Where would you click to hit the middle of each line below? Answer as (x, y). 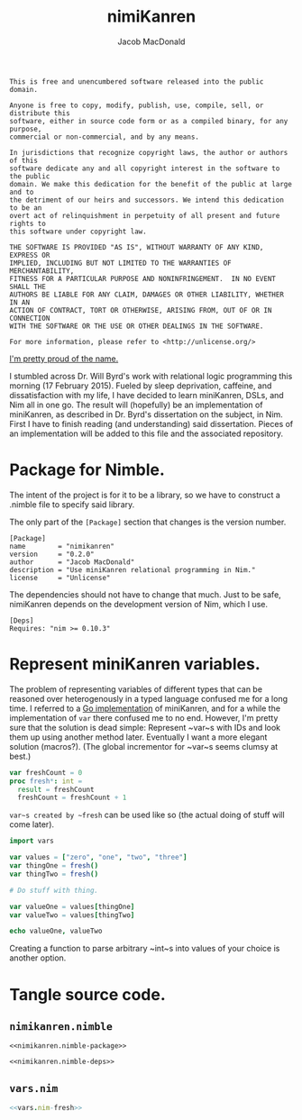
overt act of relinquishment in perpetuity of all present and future (145, 215)
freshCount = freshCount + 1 (72, 798)
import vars (32, 841)
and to (22, 192)
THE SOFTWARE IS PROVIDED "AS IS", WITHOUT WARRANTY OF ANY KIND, (137, 247)
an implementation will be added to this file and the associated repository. (146, 433)
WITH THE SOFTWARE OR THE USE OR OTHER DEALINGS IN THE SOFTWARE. (137, 326)
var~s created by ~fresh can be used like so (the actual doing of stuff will (147, 815)
